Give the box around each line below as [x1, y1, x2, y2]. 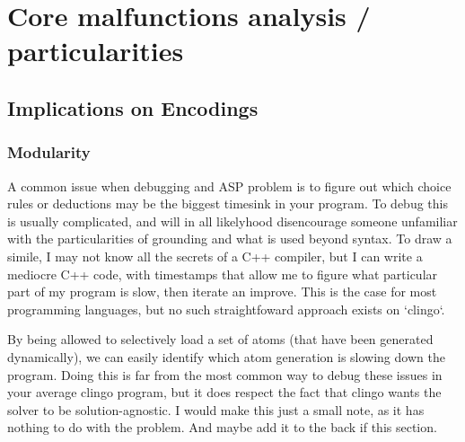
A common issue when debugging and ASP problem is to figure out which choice [7, 176, 452, 195]
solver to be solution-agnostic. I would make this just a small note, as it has [7, 400, 425, 419]
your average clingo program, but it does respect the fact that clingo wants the [7, 383, 442, 402]
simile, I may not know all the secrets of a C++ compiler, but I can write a [7, 246, 423, 265]
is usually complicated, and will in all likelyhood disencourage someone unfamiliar [7, 211, 458, 230]
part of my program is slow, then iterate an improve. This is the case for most [7, 282, 437, 301]
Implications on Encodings [7, 93, 259, 121]
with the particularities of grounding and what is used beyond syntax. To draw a [7, 229, 452, 248]
